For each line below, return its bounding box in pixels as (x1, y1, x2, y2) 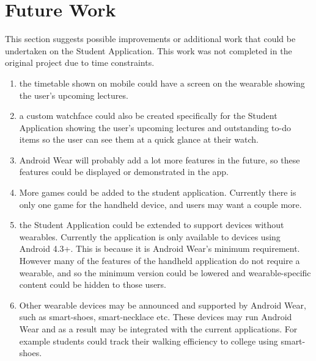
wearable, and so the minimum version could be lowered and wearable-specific (19, 266, 311, 279)
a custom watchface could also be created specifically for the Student (19, 109, 277, 122)
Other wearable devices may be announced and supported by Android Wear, (19, 298, 306, 311)
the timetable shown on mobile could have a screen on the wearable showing (19, 76, 305, 89)
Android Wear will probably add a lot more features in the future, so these (19, 153, 300, 166)
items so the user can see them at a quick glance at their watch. (19, 133, 259, 146)
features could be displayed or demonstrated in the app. (19, 165, 229, 178)
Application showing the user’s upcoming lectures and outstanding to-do (19, 121, 292, 134)
